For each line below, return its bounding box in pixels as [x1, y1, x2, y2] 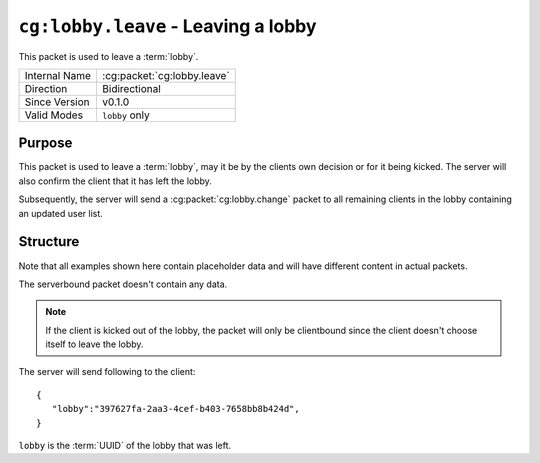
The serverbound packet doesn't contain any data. [18, 278, 228, 290]
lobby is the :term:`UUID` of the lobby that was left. [18, 440, 232, 452]
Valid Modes [24, 108, 84, 122]
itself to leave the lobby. [45, 338, 144, 350]
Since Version [24, 95, 90, 109]
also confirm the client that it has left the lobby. [18, 175, 212, 187]
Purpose [18, 135, 73, 152]
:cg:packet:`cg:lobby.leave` [101, 68, 230, 82]
